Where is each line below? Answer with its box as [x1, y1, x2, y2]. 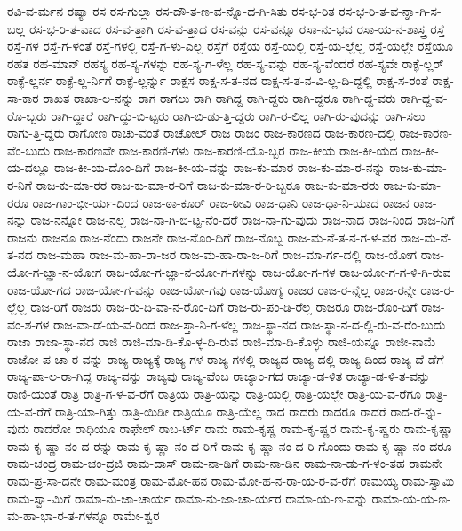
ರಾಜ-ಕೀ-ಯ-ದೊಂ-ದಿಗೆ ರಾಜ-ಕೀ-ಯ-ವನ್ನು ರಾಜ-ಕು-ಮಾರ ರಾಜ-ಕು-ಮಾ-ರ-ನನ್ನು [54, 158, 386, 177]
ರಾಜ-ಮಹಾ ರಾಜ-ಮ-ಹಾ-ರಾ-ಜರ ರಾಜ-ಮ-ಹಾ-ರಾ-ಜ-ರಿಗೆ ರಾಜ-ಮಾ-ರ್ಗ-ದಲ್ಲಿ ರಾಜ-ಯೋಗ [36, 245, 418, 264]
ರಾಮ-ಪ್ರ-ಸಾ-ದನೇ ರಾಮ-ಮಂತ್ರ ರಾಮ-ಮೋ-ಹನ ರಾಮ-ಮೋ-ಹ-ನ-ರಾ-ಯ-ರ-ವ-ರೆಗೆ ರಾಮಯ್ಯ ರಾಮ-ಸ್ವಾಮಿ [7, 472, 455, 490]
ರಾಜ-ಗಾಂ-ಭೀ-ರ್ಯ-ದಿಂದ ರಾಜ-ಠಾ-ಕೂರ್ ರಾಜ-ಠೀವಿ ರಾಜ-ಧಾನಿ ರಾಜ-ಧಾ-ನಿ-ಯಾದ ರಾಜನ [32, 193, 410, 211]
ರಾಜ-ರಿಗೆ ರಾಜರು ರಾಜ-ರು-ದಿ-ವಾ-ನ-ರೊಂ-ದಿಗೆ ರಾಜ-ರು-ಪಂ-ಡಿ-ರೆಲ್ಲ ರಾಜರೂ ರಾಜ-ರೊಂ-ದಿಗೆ [30, 297, 418, 316]
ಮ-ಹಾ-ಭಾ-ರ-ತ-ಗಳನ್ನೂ [7, 506, 109, 525]
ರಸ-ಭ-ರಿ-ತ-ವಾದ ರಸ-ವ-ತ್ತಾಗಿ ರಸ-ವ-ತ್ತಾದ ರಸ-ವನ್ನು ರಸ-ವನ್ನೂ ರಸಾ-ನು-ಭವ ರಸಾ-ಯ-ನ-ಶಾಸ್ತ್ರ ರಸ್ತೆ [28, 19, 445, 37]
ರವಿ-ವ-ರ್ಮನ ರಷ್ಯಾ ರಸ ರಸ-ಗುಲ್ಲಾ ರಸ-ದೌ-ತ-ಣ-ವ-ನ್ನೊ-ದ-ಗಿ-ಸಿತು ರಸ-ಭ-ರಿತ [7, 2, 335, 20]
